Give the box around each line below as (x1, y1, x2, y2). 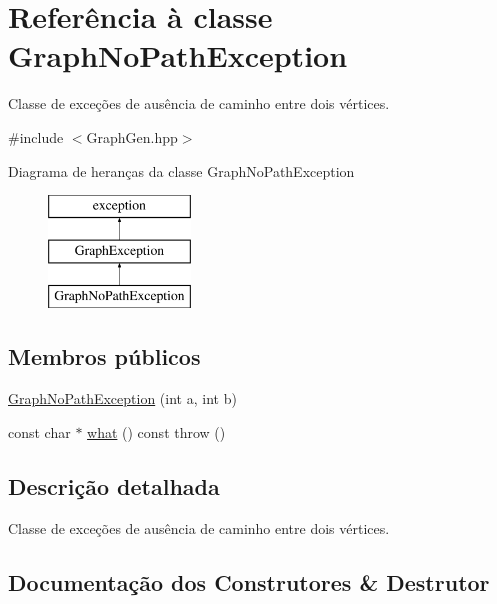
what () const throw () (87, 421, 226, 442)
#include (8, 126, 64, 147)
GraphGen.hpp (86, 126, 178, 147)
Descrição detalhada (8, 470, 220, 501)
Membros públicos (8, 341, 201, 372)
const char (8, 421, 71, 442)
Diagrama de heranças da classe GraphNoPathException (8, 160, 355, 181)
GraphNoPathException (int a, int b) (8, 388, 237, 409)
